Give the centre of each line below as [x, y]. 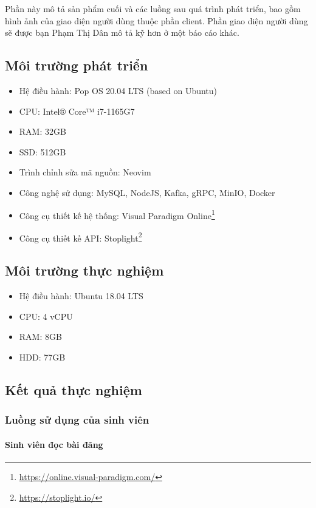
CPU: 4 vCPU [46, 316]
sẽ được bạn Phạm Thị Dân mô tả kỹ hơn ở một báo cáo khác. [122, 32]
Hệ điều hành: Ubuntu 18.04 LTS [81, 296]
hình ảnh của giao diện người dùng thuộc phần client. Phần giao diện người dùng [156, 20]
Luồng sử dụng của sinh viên [77, 420]
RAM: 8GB [40, 337]
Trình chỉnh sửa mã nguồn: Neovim [85, 172]
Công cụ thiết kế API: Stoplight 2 [81, 237]
